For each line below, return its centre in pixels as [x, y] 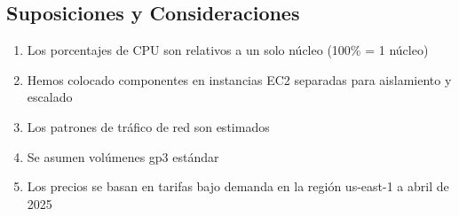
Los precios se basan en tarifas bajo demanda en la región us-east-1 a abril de [238, 186]
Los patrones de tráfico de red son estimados [148, 126]
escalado [50, 97]
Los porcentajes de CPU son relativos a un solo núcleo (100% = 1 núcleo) [228, 50]
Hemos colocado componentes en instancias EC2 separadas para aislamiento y [239, 79]
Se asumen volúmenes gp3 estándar [123, 156]
